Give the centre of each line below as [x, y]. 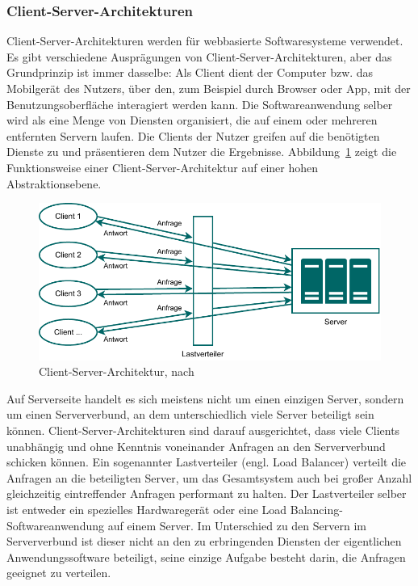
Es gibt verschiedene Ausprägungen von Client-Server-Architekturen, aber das [199, 56]
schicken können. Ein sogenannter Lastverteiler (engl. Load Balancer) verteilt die [207, 462]
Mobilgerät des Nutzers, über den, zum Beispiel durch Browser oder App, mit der [209, 88]
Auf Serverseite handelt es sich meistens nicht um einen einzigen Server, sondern [205, 398]
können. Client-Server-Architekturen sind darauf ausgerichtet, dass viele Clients [203, 430]
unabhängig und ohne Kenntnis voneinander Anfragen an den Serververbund [196, 446]
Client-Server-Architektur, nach [117, 371]
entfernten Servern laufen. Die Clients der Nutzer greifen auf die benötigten [193, 135]
